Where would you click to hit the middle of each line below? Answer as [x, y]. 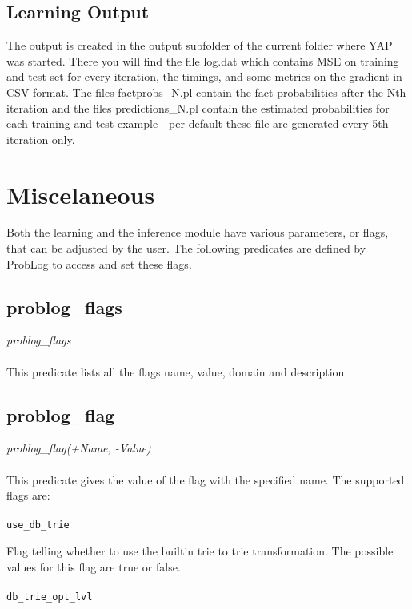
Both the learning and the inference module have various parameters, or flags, [198, 232]
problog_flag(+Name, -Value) [79, 448]
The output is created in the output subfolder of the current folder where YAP [200, 45]
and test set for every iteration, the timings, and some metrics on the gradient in [204, 76]
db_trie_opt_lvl [50, 597]
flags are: [28, 495]
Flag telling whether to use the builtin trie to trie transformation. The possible [200, 551]
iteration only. [41, 139]
